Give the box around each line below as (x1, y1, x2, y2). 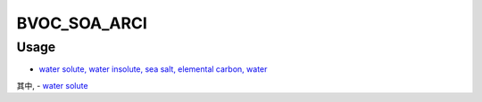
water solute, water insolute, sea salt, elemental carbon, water (38, 64, 268, 75)
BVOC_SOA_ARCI (16, 13, 147, 33)
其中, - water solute (16, 80, 88, 90)
